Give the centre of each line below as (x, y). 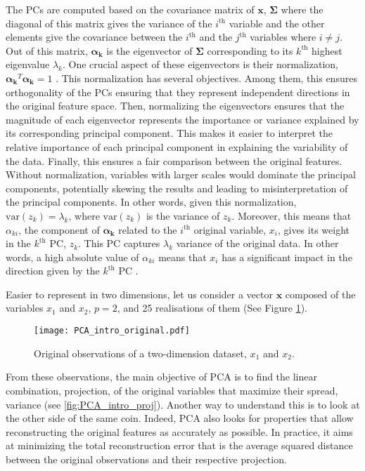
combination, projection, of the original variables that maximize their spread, (172, 390)
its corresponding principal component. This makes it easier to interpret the (169, 133)
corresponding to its (250, 50)
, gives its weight (313, 229)
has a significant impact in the (287, 257)
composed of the (320, 294)
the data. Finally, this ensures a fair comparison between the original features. (174, 160)
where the (302, 9)
